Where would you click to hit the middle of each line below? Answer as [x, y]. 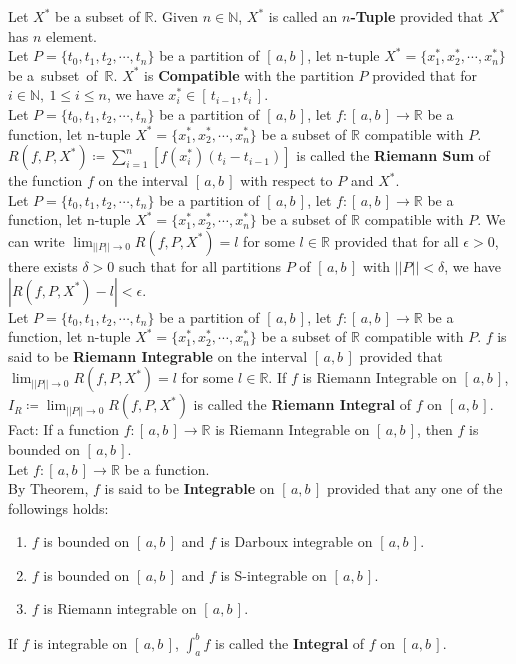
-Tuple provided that [417, 16]
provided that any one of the [414, 488]
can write [36, 240]
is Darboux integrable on [296, 541]
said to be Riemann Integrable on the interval [158, 355]
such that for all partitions [200, 265]
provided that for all [396, 240]
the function [45, 180]
